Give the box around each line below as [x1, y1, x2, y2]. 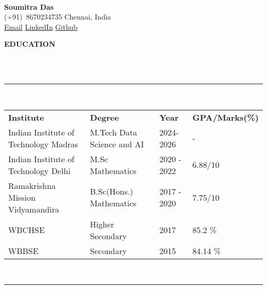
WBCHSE [8, 224, 45, 236]
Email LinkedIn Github [4, 21, 78, 32]
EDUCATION [4, 38, 55, 49]
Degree [90, 111, 119, 123]
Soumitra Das [4, 1, 54, 12]
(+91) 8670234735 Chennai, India [4, 11, 111, 22]
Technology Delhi [8, 164, 71, 177]
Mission [8, 191, 36, 203]
